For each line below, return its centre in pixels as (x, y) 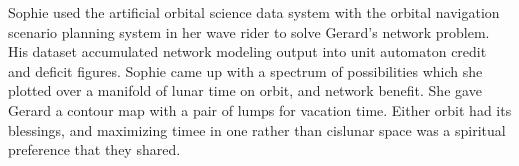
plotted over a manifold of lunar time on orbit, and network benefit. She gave (245, 90)
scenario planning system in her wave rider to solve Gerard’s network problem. (249, 31)
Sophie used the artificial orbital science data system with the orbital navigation (254, 12)
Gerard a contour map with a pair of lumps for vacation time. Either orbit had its (260, 109)
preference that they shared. (94, 149)
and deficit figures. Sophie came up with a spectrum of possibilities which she (245, 70)
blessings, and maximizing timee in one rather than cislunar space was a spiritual (257, 129)
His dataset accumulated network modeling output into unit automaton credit (247, 51)
